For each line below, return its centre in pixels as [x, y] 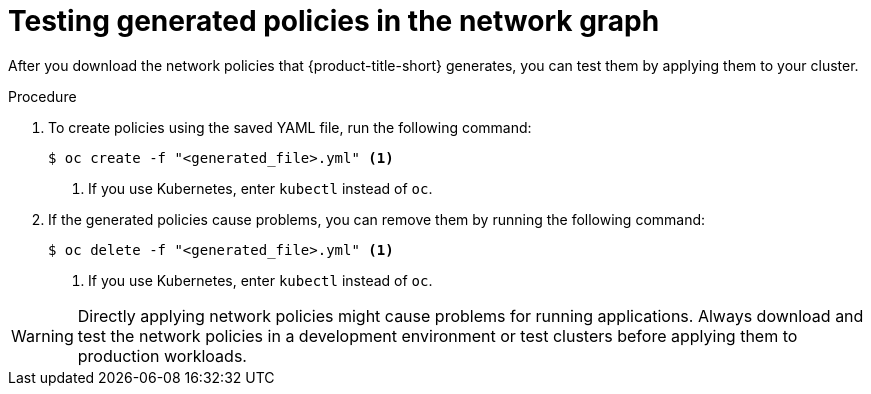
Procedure [42, 96]
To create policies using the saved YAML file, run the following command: [290, 127]
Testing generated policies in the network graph [334, 21]
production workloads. [162, 355]
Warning [42, 335]
